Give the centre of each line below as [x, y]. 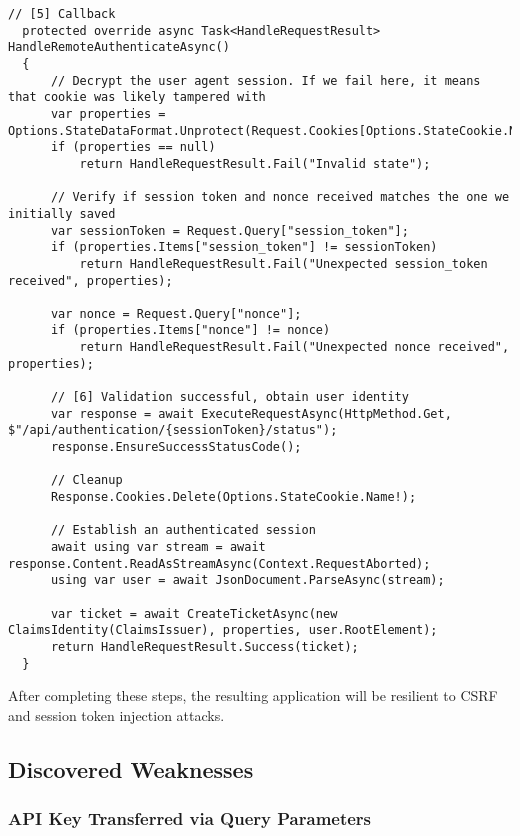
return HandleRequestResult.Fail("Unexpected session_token [283, 263]
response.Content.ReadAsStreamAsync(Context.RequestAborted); [219, 563]
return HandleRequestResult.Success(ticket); [204, 646]
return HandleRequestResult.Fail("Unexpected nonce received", [294, 347]
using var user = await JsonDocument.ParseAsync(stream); [247, 580]
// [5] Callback [62, 14]
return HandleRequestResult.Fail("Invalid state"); [255, 163]
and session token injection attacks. [116, 714]
